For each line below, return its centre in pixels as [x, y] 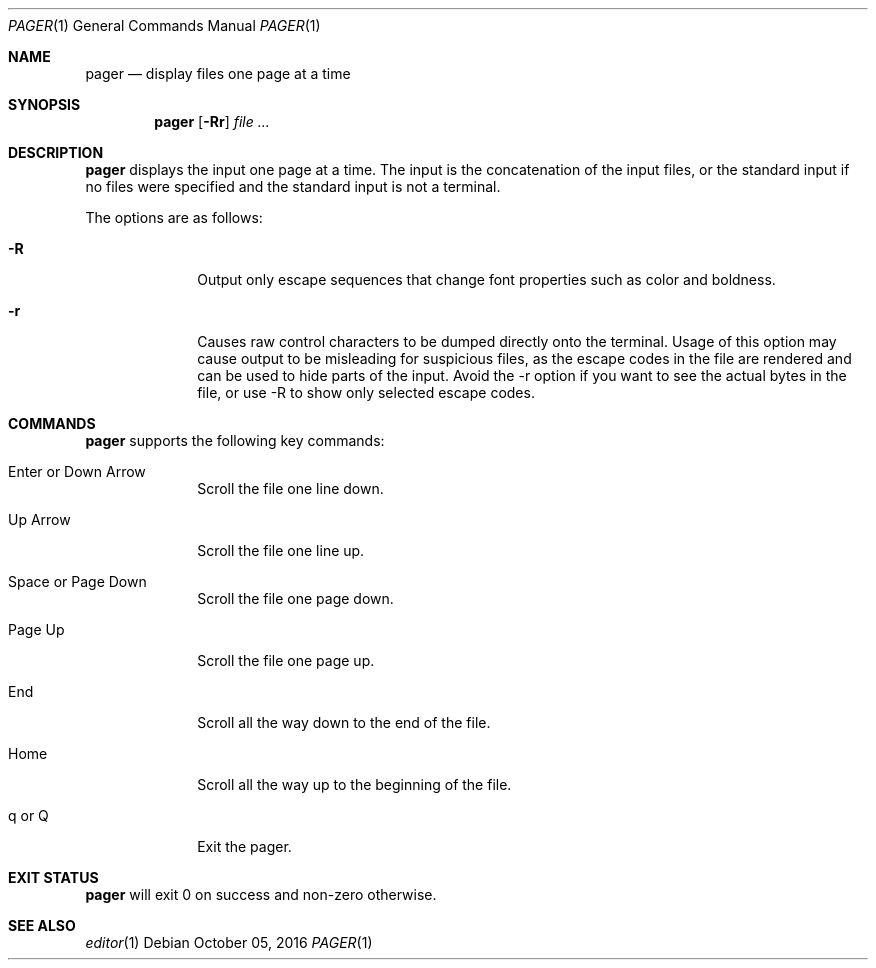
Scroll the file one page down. [295, 598]
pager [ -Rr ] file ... [212, 121]
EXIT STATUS [53, 877]
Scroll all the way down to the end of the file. [344, 722]
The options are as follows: [174, 217]
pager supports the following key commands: [235, 440]
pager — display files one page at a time [218, 73]
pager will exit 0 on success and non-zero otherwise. [261, 894]
